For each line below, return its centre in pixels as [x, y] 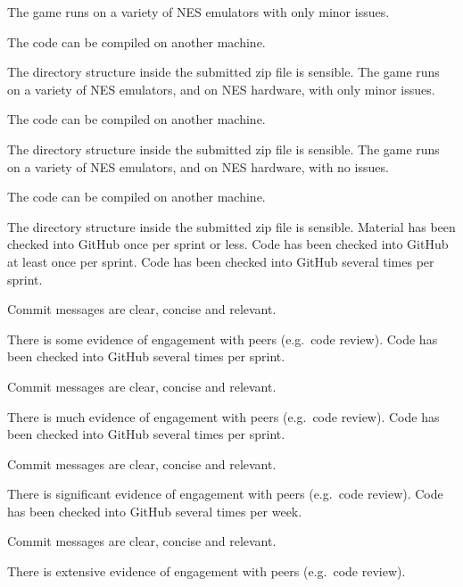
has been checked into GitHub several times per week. [155, 511]
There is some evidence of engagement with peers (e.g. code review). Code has [223, 339]
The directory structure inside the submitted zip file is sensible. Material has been [231, 226]
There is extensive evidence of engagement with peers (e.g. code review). [207, 571]
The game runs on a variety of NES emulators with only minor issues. [198, 12]
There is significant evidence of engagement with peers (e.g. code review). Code [225, 494]
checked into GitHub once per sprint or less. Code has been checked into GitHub [228, 244]
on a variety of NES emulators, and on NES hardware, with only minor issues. [221, 89]
